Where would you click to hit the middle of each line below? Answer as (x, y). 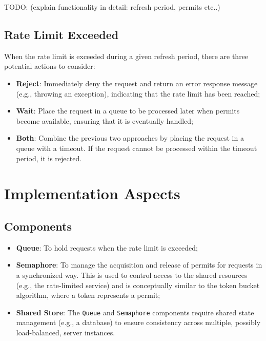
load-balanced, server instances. (66, 332)
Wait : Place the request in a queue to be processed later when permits (128, 111)
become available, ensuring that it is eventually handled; (105, 120)
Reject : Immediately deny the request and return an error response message (137, 83)
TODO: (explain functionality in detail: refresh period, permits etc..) (112, 7)
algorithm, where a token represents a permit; (88, 295)
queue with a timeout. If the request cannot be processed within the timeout (137, 148)
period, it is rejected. (49, 158)
